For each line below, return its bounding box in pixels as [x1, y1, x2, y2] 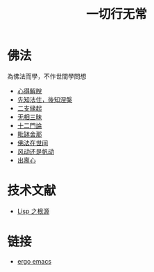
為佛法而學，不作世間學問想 [7, 72, 87, 80]
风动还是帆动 [17, 147, 54, 156]
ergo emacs [17, 257, 52, 265]
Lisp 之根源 [17, 207, 50, 215]
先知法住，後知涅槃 [17, 95, 73, 104]
